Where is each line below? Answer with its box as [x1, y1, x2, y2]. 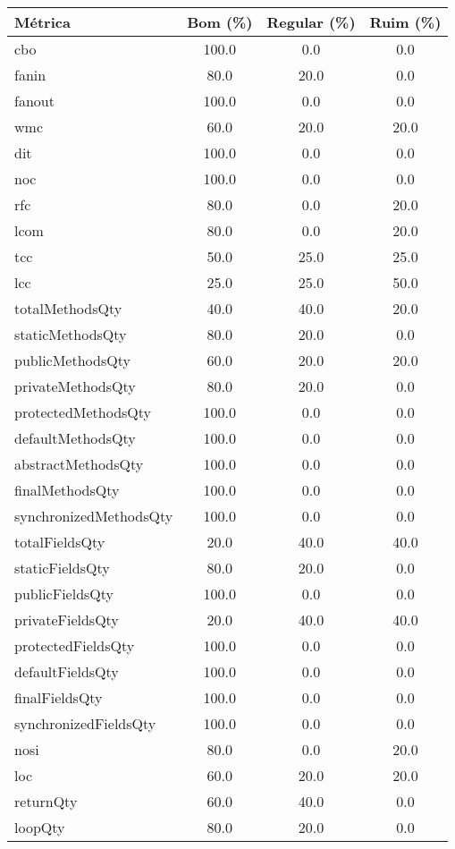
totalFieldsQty [14, 531, 105, 552]
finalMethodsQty [14, 480, 120, 500]
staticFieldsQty [14, 557, 110, 578]
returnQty [14, 791, 78, 811]
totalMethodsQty [14, 298, 122, 318]
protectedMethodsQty [14, 402, 152, 422]
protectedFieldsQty [14, 635, 135, 656]
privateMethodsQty [14, 376, 136, 396]
